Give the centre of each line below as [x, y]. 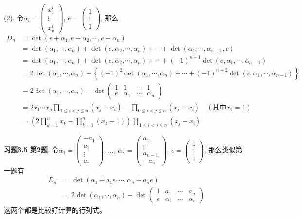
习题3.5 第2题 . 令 [31, 150]
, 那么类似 [220, 150]
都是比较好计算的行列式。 [65, 210]
